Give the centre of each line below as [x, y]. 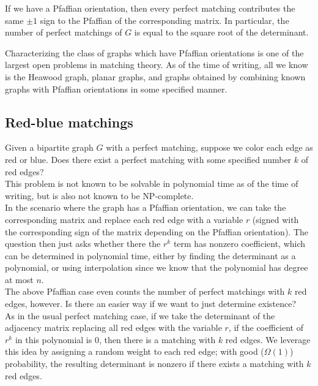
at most [19, 279]
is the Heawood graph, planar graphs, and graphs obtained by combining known [155, 76]
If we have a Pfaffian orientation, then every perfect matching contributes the [150, 8]
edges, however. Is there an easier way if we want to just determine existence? [151, 304]
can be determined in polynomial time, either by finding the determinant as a [150, 255]
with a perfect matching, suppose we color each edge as [209, 147]
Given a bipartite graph [49, 147]
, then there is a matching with [157, 339]
